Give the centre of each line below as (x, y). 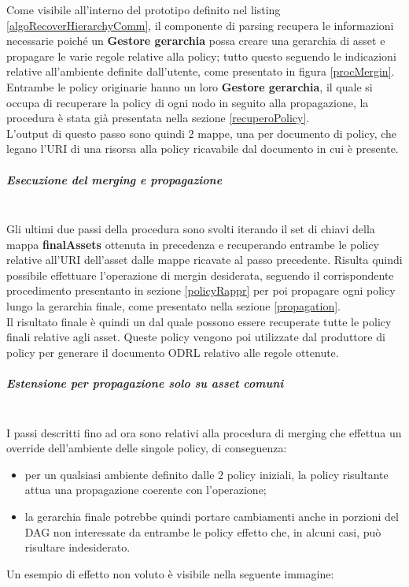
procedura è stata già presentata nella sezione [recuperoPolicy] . (158, 118)
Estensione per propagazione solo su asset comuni (145, 383)
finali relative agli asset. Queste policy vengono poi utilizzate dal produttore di (196, 337)
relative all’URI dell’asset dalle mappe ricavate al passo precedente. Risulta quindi (204, 260)
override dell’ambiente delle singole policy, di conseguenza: (147, 448)
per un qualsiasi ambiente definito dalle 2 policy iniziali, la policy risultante (206, 474)
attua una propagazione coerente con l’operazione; (146, 490)
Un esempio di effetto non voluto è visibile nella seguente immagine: (170, 573)
